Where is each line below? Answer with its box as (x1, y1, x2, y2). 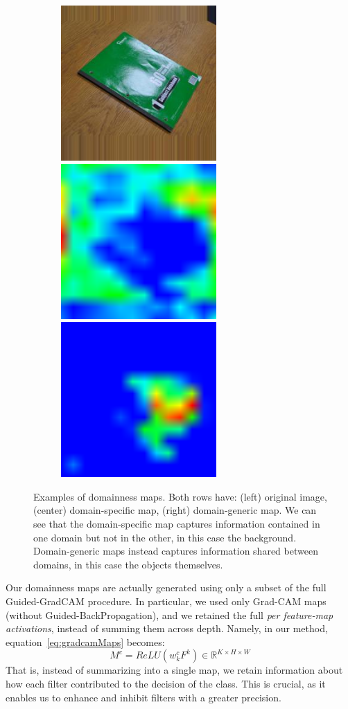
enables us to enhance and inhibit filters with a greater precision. (6, 690, 281, 704)
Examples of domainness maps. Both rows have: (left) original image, (33, 489, 327, 503)
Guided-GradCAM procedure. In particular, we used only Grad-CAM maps (6, 593, 327, 608)
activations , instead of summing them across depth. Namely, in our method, (6, 621, 328, 636)
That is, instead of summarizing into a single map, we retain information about (6, 663, 343, 677)
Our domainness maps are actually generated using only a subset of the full (6, 580, 327, 595)
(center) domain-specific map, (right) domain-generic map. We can (33, 503, 317, 517)
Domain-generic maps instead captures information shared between (33, 544, 318, 558)
